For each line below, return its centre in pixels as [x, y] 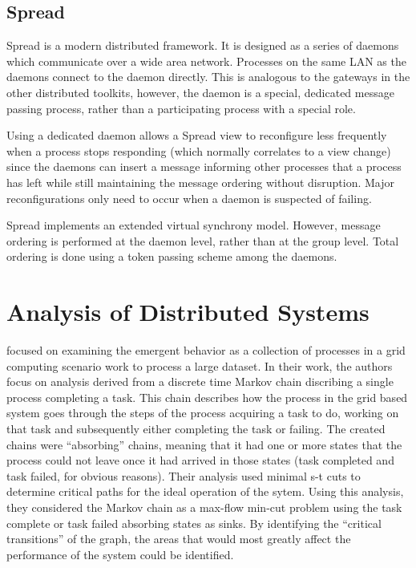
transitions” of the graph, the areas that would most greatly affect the [179, 539]
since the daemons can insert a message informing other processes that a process [204, 166]
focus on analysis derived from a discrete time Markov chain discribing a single [200, 381]
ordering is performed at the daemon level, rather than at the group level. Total [203, 240]
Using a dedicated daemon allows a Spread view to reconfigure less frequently [197, 135]
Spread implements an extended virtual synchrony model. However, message [194, 225]
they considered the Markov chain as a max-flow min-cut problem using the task [204, 507]
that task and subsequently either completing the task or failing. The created [196, 429]
